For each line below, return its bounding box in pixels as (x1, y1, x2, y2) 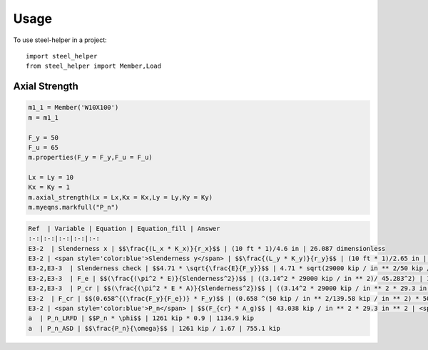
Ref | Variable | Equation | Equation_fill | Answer (28, 225, 220, 232)
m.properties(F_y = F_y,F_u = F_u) (28, 153, 153, 162)
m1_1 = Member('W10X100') (28, 103, 119, 112)
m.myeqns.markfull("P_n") (28, 203, 119, 212)
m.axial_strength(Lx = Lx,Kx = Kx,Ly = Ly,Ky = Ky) (28, 193, 213, 201)
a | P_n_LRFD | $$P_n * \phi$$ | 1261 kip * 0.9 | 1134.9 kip (28, 314, 255, 322)
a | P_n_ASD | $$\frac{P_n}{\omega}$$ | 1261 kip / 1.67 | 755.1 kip (28, 324, 281, 332)
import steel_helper (26, 52, 98, 60)
